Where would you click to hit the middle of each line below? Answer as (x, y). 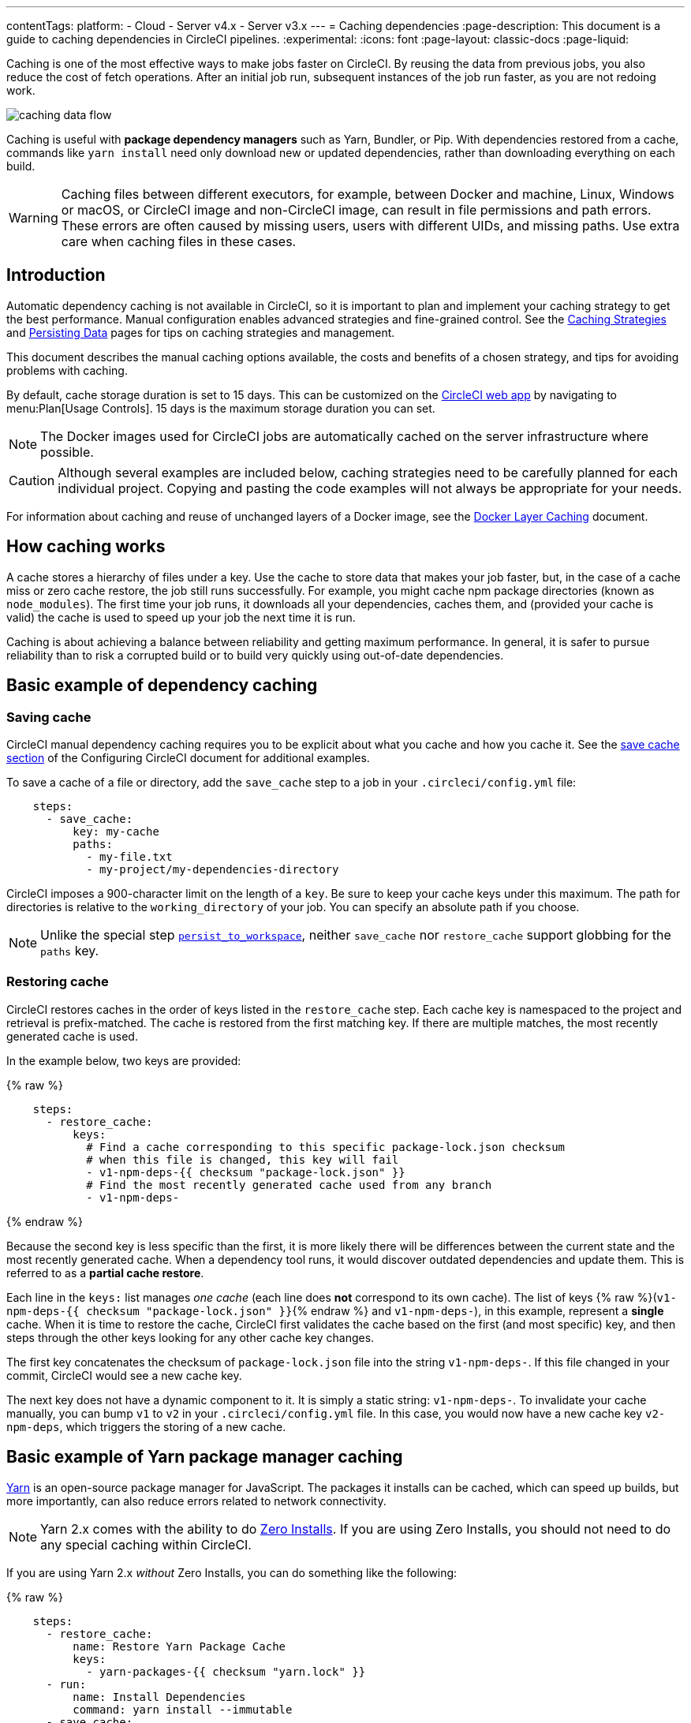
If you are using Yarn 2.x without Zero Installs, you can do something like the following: (232, 1572)
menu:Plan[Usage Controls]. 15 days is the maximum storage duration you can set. (221, 408)
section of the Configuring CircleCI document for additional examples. (188, 757)
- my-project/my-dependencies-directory (213, 869)
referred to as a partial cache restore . (105, 1273)
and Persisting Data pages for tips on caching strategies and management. (201, 332)
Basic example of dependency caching (162, 686)
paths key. (70, 950)
